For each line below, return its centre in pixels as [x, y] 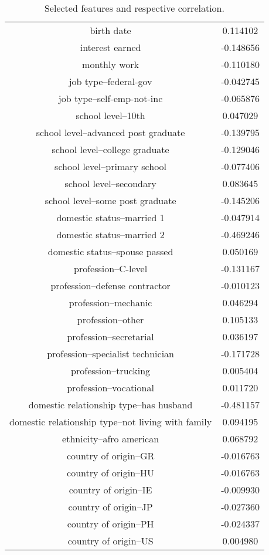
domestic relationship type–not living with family [111, 422]
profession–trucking [111, 370]
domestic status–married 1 [110, 217]
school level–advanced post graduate [110, 132]
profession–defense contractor [110, 285]
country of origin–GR [110, 456]
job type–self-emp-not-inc [110, 98]
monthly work [111, 64]
